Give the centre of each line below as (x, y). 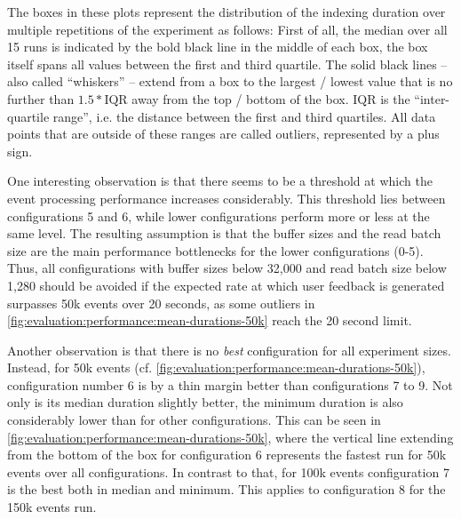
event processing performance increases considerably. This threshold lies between (227, 198)
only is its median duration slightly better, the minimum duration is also (205, 402)
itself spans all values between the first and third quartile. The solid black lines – (227, 64)
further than (41, 98)
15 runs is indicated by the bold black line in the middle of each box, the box (218, 47)
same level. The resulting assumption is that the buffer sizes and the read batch (224, 233)
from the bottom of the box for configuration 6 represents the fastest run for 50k (227, 455)
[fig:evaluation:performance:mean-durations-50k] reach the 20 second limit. (210, 320)
